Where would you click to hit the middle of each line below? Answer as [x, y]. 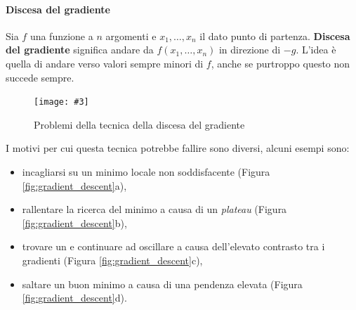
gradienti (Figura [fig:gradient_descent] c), [112, 260]
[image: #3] [61, 102]
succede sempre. [40, 77]
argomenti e [131, 35]
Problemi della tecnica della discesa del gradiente [139, 124]
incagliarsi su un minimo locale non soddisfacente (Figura [146, 172]
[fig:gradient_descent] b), [74, 222]
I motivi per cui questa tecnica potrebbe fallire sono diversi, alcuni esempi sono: [178, 148]
